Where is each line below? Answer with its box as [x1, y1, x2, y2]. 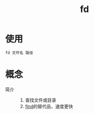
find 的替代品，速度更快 [25, 103, 73, 109]
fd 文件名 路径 [5, 50, 34, 55]
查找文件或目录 [25, 97, 56, 103]
